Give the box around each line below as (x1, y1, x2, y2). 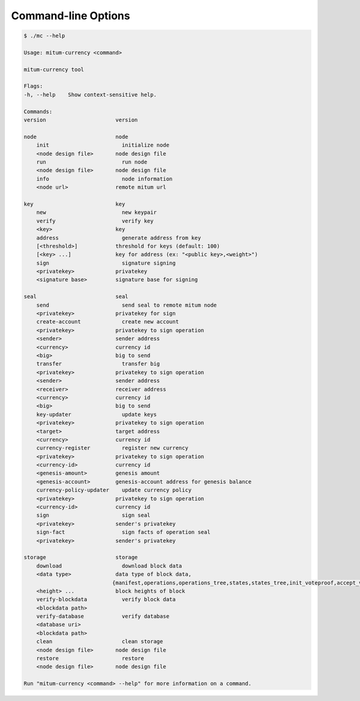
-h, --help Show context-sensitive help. (23, 91, 157, 98)
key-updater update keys (36, 411, 157, 418)
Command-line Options (11, 9, 130, 22)
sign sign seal (36, 512, 151, 519)
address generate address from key (36, 234, 201, 241)
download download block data (36, 562, 182, 569)
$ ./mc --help (23, 32, 65, 39)
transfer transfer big (36, 361, 160, 367)
